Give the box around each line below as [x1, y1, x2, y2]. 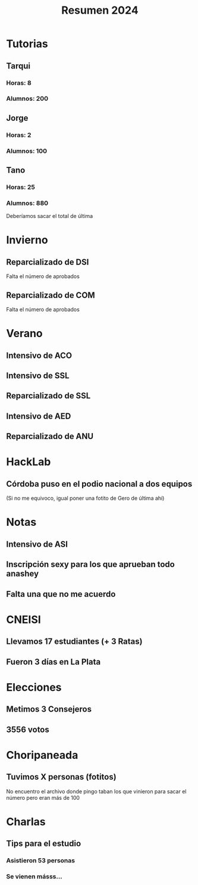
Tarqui [6, 61, 31, 71]
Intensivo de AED [6, 411, 71, 421]
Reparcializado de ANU [6, 431, 94, 441]
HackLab [6, 455, 51, 469]
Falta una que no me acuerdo [6, 589, 116, 599]
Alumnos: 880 [6, 199, 49, 207]
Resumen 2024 [61, 4, 139, 17]
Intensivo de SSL [6, 370, 70, 381]
